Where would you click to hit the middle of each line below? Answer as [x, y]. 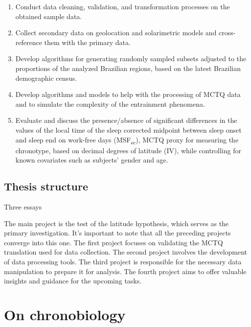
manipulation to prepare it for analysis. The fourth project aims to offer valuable [125, 271]
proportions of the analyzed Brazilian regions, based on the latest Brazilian [128, 68]
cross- [227, 33]
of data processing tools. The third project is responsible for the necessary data [123, 262]
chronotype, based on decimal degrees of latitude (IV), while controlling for [128, 150]
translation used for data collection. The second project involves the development [126, 252]
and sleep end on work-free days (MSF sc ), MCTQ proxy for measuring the [127, 140]
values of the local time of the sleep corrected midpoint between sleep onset [128, 129]
